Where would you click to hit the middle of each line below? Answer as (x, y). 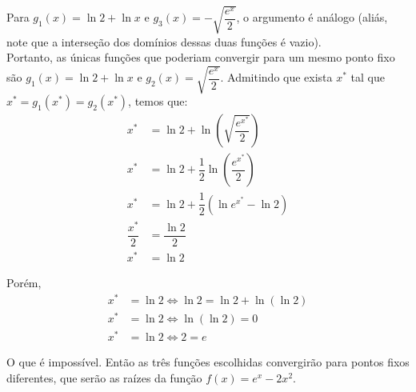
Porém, (24, 283)
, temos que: (158, 101)
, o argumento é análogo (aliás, (312, 17)
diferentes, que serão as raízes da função (104, 377)
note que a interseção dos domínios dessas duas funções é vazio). (164, 41)
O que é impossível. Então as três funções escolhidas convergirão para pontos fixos (208, 362)
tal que (368, 77)
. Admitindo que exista (276, 77)
